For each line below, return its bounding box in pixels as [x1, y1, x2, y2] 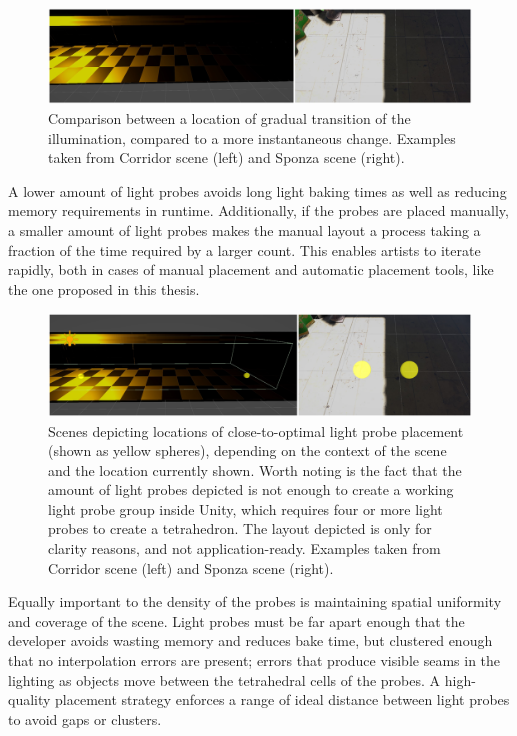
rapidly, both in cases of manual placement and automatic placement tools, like [8, 259, 494, 280]
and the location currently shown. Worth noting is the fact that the [48, 459, 462, 480]
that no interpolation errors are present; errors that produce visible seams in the [8, 650, 501, 671]
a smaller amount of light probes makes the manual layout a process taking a [8, 220, 481, 241]
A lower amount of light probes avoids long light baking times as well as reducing [8, 180, 507, 201]
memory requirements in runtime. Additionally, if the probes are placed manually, [8, 200, 509, 221]
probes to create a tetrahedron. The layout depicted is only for [48, 518, 432, 539]
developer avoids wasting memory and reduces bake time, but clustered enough [8, 630, 493, 651]
